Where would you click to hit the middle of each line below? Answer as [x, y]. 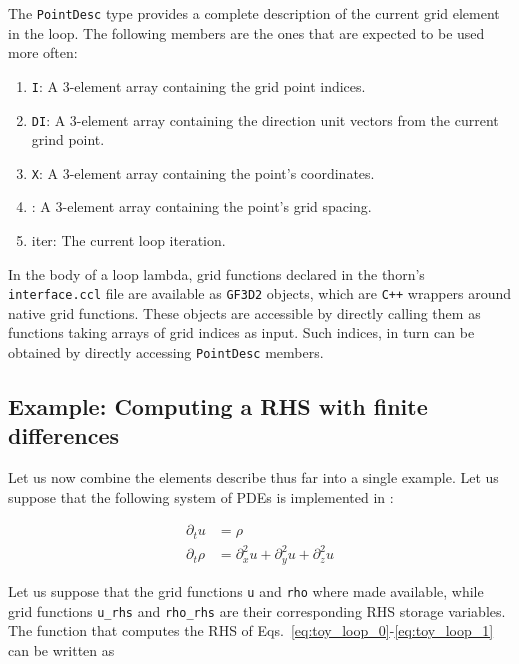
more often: [43, 52]
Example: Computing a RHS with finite [218, 406]
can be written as [61, 649]
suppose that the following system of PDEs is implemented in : [201, 496]
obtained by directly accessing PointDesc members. [166, 352]
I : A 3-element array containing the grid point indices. [198, 85]
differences [64, 435]
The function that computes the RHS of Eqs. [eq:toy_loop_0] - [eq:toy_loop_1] [251, 630]
